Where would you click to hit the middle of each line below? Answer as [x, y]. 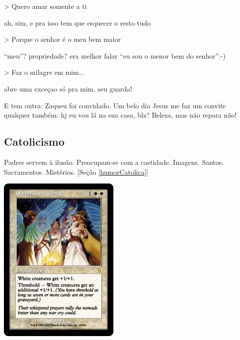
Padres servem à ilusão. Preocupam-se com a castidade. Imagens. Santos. [114, 162]
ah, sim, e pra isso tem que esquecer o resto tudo [78, 22]
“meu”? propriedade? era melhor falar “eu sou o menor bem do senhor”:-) [115, 55]
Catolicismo [34, 141]
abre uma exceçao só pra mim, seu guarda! [68, 88]
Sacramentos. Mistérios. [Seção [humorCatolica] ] [76, 171]
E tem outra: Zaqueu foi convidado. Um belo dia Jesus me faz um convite [115, 105]
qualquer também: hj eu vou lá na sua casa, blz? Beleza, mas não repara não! [120, 115]
